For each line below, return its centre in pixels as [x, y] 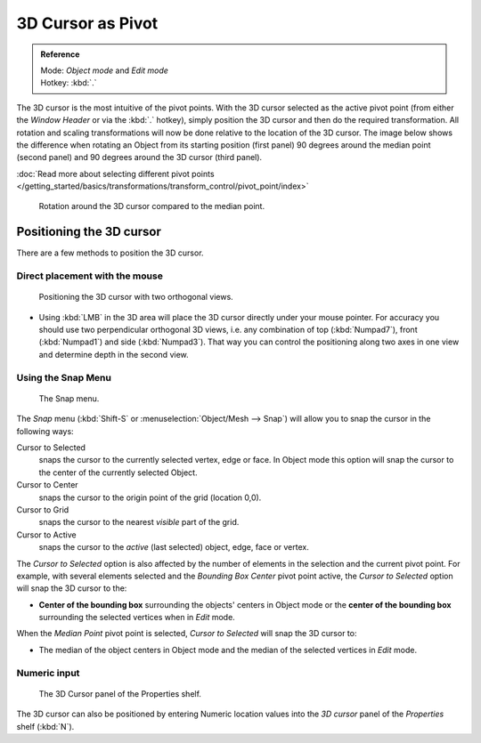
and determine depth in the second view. [114, 354]
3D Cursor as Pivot [87, 23]
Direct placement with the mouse [90, 276]
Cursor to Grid [43, 509]
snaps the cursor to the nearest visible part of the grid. [139, 522]
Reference [60, 54]
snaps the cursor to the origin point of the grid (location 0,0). [150, 497]
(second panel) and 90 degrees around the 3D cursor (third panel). [139, 157]
